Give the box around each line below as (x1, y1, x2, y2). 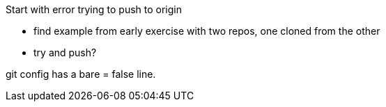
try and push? (33, 47, 97, 58)
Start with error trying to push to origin (6, 3, 183, 15)
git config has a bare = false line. (6, 68, 156, 80)
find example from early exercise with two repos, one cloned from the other (33, 25, 380, 37)
